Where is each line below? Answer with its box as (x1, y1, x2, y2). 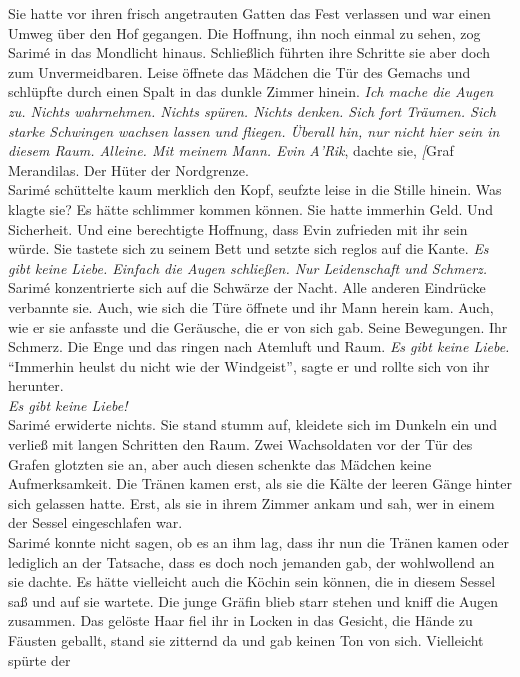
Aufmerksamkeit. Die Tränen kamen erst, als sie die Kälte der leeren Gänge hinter (8, 473, 513, 494)
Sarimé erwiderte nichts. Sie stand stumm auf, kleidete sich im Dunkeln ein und (8, 414, 498, 435)
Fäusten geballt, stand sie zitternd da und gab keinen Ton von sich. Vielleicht (8, 630, 484, 650)
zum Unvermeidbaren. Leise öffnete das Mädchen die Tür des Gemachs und (8, 61, 471, 82)
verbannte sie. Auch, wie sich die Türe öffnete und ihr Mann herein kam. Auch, (8, 296, 494, 317)
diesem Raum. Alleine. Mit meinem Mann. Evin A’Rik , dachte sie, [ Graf (8, 140, 454, 161)
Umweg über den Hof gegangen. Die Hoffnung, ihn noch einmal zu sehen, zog (8, 22, 481, 43)
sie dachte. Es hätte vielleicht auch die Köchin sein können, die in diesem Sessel (8, 571, 496, 592)
